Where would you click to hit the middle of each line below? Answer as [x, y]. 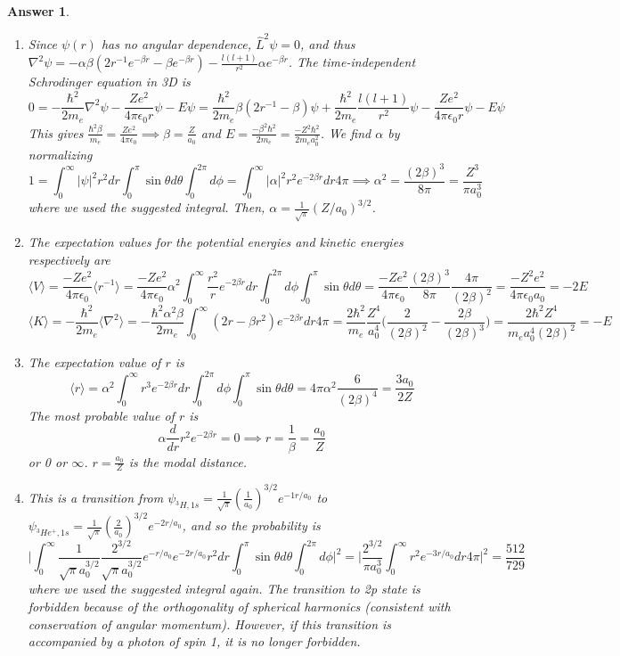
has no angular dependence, [176, 44]
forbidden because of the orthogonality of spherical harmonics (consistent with [239, 606]
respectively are [69, 259]
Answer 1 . [38, 11]
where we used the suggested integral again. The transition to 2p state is [224, 589]
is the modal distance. [188, 461]
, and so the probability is [251, 525]
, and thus [327, 44]
